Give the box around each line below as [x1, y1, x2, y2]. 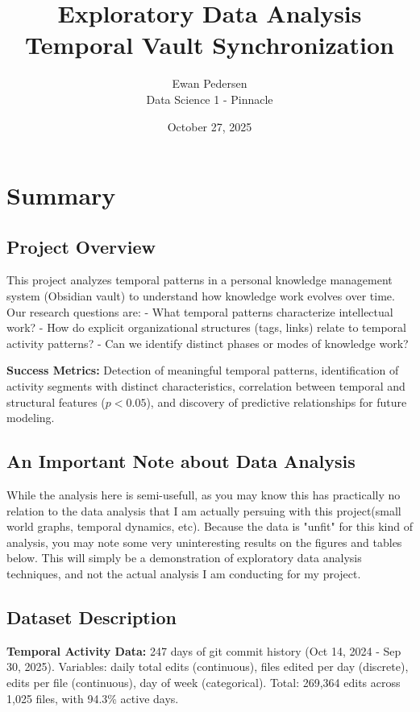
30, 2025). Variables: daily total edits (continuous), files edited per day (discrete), [6, 658, 409, 675]
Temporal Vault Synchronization [25, 28, 394, 61]
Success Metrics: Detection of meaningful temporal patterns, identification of [6, 362, 399, 379]
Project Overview [6, 234, 156, 259]
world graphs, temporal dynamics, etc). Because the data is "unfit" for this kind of [6, 518, 413, 535]
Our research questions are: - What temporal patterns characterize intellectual [6, 303, 393, 320]
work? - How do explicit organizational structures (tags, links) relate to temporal [6, 319, 406, 336]
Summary [6, 179, 116, 212]
